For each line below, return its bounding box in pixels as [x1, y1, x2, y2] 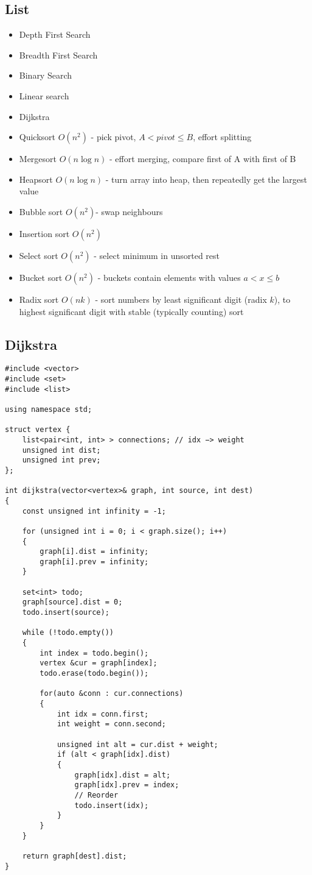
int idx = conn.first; [57, 709, 149, 718]
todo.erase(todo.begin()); [40, 669, 149, 678]
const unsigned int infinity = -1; [22, 506, 166, 515]
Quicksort [19, 130, 56, 143]
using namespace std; [5, 405, 92, 414]
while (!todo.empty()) [22, 628, 114, 637]
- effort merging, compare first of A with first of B [109, 152, 296, 165]
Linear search [19, 89, 69, 102]
